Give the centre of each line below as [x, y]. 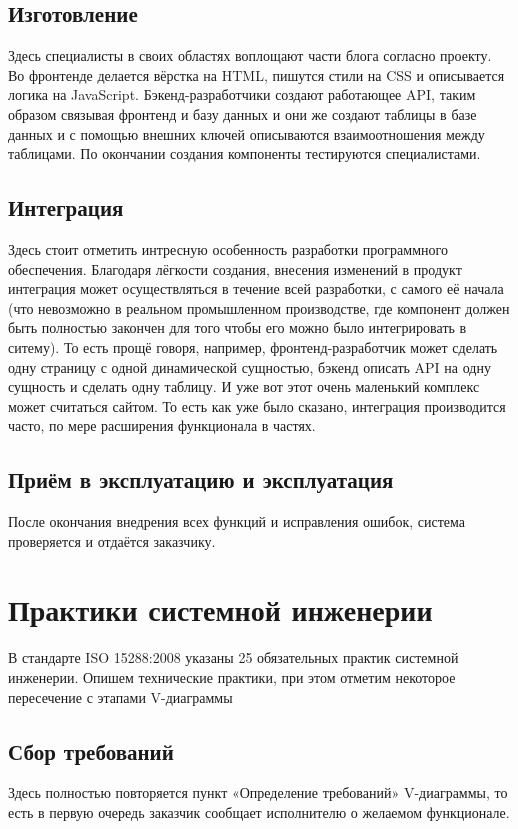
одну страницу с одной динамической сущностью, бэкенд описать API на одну [249, 366]
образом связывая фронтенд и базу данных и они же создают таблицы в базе [242, 113]
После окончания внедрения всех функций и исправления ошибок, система [237, 521]
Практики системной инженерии [220, 609]
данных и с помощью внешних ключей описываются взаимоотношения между [246, 133]
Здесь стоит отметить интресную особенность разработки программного [228, 248]
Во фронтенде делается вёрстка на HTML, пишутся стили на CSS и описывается [256, 74]
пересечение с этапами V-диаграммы [120, 696]
